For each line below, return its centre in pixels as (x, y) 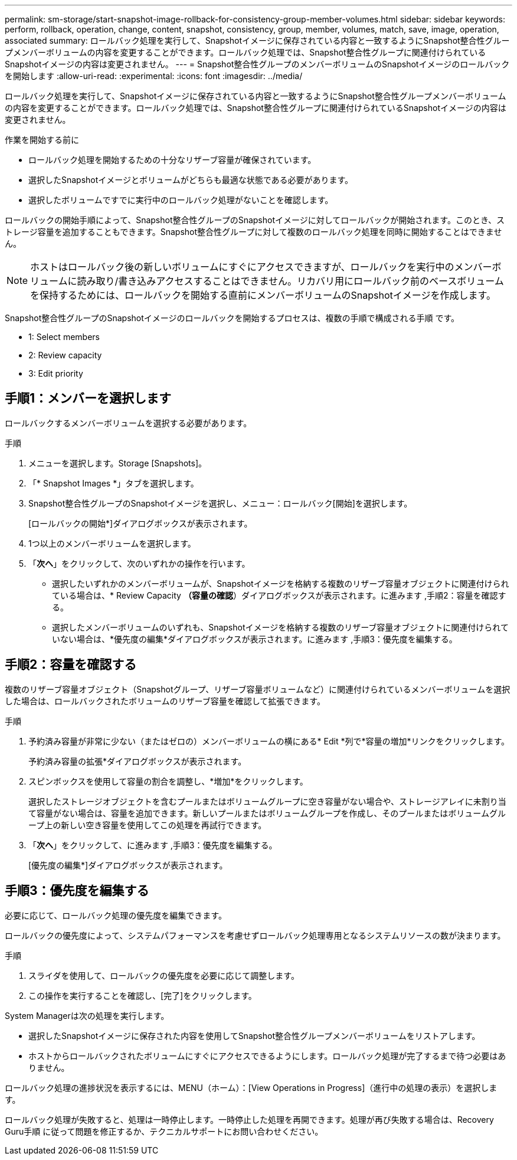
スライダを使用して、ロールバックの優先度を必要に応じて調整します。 (164, 975)
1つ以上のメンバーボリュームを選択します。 (112, 543)
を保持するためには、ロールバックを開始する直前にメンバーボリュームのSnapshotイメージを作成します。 (263, 295)
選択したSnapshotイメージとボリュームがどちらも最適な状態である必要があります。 (191, 180)
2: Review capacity (65, 355)
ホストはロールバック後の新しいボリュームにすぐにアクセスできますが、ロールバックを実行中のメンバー (261, 267)
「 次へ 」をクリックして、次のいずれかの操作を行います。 (139, 563)
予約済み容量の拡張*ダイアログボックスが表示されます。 (138, 761)
